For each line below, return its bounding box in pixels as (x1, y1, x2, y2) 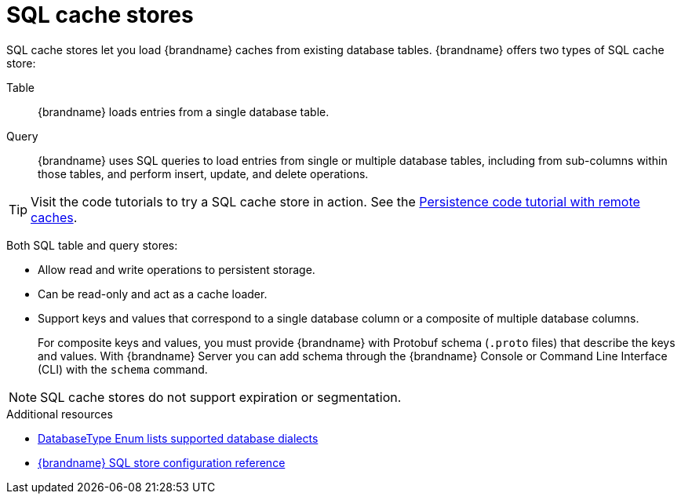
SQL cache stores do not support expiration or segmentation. (40, 389, 402, 405)
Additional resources (6, 407, 113, 421)
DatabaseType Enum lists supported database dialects (38, 431, 319, 445)
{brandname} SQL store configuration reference (38, 455, 286, 469)
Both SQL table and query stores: (6, 238, 178, 252)
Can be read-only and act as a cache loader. (38, 286, 268, 301)
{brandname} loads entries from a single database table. (38, 104, 330, 119)
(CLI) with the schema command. (38, 362, 208, 376)
